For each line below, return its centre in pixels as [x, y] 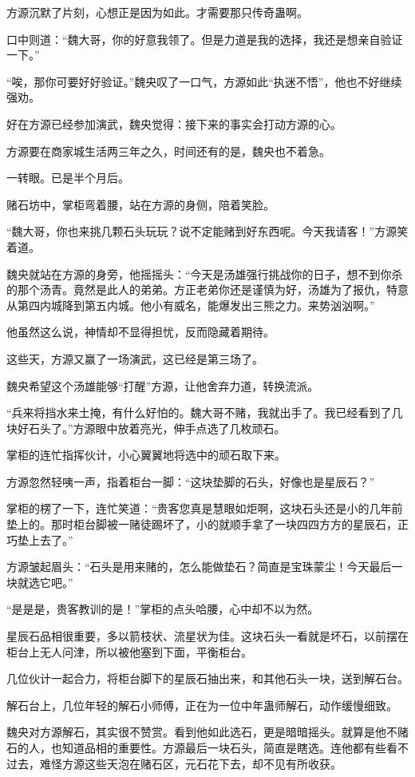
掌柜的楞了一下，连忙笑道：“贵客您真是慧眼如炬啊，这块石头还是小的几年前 [205, 508]
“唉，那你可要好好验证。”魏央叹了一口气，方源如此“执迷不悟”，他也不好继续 [204, 81]
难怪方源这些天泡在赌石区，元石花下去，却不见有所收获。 [190, 763]
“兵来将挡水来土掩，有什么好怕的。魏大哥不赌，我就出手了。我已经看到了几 [205, 412]
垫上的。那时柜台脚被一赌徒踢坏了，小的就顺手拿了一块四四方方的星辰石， [202, 524]
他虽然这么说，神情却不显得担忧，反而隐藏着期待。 [140, 332]
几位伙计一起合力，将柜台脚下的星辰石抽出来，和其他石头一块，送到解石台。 [207, 678]
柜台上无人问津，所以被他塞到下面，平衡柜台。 [129, 651]
